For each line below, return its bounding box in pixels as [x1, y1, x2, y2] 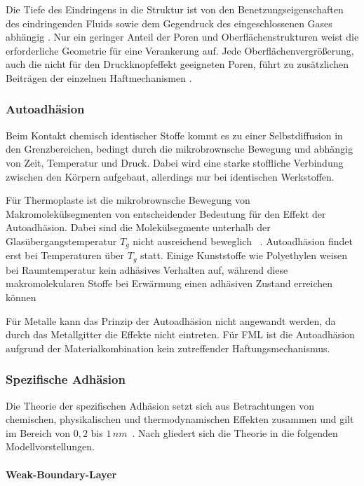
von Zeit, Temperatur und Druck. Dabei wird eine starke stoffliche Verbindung [6, 155, 344, 169]
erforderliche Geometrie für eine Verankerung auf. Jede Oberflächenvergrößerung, [6, 43, 354, 57]
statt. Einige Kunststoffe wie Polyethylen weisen [140, 248, 348, 263]
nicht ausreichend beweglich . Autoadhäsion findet [133, 233, 353, 248]
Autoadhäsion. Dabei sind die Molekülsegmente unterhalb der [6, 220, 271, 235]
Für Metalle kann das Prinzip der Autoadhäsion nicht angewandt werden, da [6, 313, 336, 328]
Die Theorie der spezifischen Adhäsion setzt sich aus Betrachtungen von [6, 398, 314, 412]
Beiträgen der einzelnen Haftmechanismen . [6, 70, 192, 85]
